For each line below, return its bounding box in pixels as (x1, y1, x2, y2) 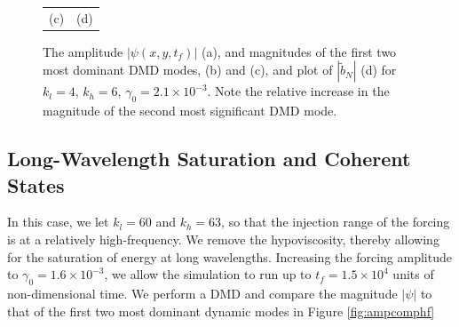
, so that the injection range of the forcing (221, 212, 450, 231)
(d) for (360, 60, 397, 79)
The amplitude (43, 42, 123, 60)
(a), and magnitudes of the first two (201, 42, 397, 60)
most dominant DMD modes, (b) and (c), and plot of (43, 60, 333, 79)
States (7, 171, 65, 198)
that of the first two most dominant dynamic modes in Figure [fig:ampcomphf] (7, 301, 435, 320)
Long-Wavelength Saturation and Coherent (7, 145, 411, 172)
